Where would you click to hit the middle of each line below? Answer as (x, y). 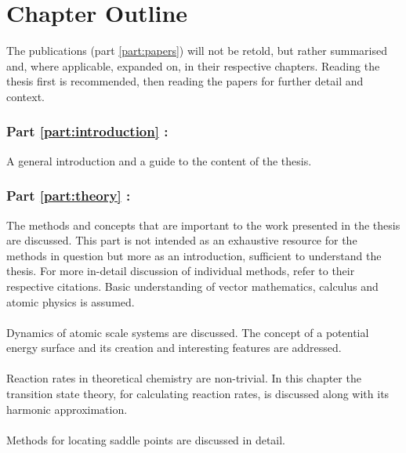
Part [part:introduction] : (87, 131)
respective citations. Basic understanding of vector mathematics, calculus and (192, 286)
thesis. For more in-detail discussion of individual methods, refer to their (181, 271)
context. (25, 96)
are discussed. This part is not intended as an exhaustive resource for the (182, 240)
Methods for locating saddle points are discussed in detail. (146, 439)
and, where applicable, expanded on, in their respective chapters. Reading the (193, 65)
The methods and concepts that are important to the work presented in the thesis (203, 225)
